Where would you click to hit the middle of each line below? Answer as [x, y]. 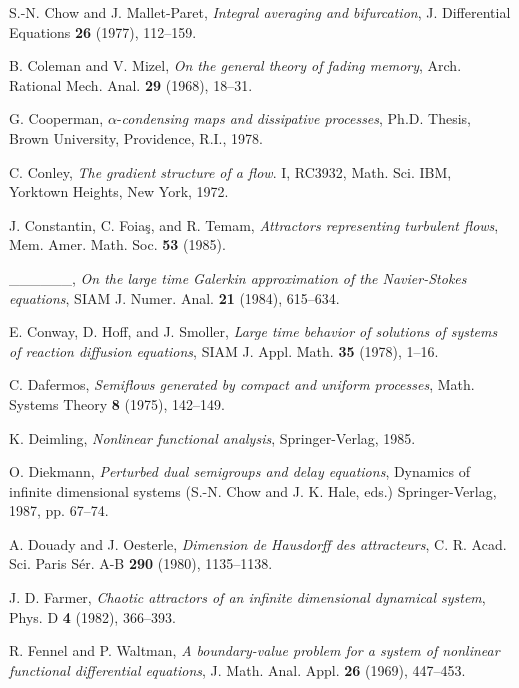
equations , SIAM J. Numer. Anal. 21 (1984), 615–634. [174, 297]
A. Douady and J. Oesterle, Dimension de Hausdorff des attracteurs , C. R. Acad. [258, 543]
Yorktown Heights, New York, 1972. [119, 191]
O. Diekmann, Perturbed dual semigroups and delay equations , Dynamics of [240, 471]
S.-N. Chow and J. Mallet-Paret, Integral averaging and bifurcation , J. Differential [260, 12]
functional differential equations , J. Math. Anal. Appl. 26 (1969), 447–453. [237, 669]
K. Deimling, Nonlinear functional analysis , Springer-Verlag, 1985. [212, 437]
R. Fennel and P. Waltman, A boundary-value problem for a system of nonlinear [254, 650]
